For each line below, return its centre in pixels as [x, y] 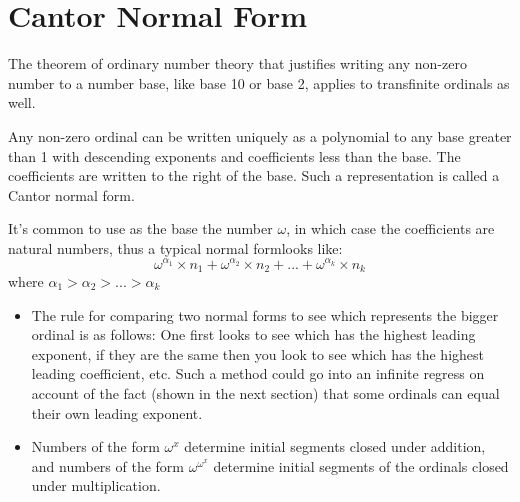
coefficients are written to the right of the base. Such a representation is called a [254, 175]
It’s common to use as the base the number [140, 228]
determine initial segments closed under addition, [335, 446]
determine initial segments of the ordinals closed [361, 465]
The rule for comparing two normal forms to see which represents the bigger [265, 314]
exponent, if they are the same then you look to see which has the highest [257, 353]
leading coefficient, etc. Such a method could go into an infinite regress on [258, 373]
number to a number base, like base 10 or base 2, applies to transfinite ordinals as [259, 82]
